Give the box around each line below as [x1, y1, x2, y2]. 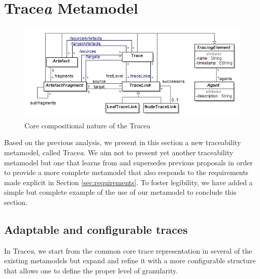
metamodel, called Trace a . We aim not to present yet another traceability [4, 147, 234, 157]
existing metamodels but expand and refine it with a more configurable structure [4, 255, 256, 266]
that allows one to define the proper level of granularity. [4, 265, 178, 275]
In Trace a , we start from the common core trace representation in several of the [4, 245, 252, 256]
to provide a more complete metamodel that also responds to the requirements [4, 167, 249, 178]
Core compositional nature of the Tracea [24, 120, 150, 130]
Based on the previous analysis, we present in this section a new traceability [4, 137, 241, 148]
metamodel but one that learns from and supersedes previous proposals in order [4, 157, 253, 167]
